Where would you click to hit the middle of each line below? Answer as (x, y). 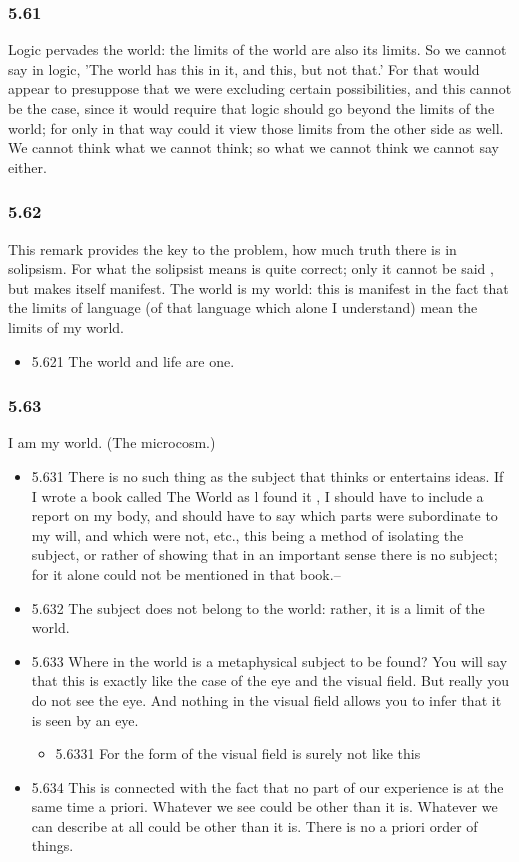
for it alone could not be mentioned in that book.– (186, 573)
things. (52, 845)
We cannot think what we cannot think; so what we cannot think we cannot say (253, 147)
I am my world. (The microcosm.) (112, 442)
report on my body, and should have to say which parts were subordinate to (264, 515)
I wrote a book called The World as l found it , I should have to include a (257, 495)
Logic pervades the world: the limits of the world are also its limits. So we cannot (257, 49)
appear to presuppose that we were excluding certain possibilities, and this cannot (260, 88)
